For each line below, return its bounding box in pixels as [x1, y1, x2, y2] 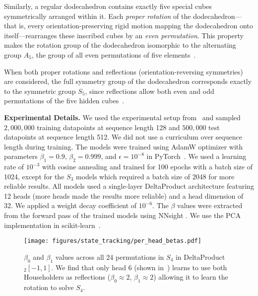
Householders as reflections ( [24, 272, 111, 282]
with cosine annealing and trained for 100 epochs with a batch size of [42, 161, 253, 172]
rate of [4, 161, 24, 172]
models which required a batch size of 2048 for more [75, 171, 235, 181]
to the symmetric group [4, 85, 76, 96]
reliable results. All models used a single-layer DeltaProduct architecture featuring [4, 181, 254, 191]
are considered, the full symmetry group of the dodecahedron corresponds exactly [4, 76, 252, 86]
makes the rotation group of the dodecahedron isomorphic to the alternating [4, 40, 236, 50]
